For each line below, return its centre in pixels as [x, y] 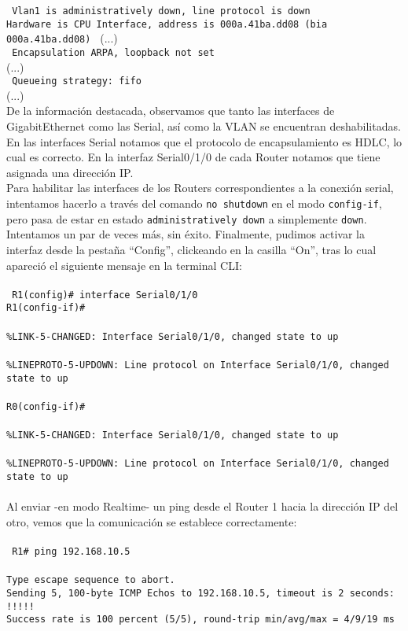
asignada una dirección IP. [70, 172]
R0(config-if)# [46, 406]
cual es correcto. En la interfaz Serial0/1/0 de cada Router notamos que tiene [193, 157]
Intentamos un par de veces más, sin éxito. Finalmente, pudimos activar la [186, 234]
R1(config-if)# [46, 308]
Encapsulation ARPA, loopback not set [113, 52]
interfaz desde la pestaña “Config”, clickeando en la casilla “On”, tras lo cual [191, 249]
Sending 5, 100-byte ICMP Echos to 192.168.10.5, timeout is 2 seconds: [200, 593]
